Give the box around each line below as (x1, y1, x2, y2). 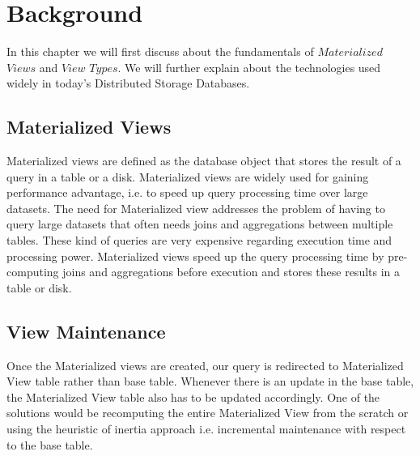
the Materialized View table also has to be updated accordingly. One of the (6, 388, 380, 405)
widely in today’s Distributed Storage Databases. (6, 75, 250, 92)
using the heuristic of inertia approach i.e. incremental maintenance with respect (6, 420, 406, 437)
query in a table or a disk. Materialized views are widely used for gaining (6, 168, 369, 185)
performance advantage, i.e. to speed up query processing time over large (6, 184, 368, 201)
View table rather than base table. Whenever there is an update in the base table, (6, 373, 414, 390)
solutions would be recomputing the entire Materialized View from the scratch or (6, 404, 409, 421)
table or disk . (6, 279, 72, 296)
